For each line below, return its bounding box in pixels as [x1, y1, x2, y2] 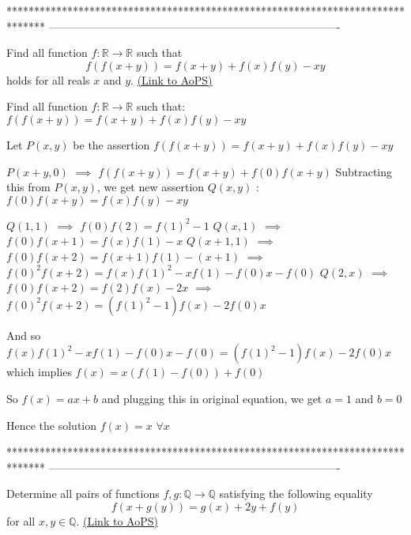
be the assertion [73, 136, 150, 153]
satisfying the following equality [219, 485, 373, 502]
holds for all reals [6, 71, 90, 88]
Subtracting [335, 163, 393, 179]
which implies [6, 364, 72, 380]
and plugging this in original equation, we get [101, 390, 322, 406]
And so [6, 326, 41, 343]
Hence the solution [6, 416, 97, 433]
